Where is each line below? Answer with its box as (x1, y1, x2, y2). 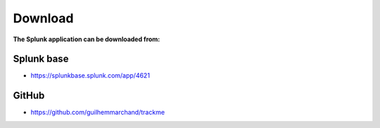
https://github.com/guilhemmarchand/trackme (30, 108, 165, 117)
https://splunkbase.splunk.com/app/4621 (30, 71, 151, 80)
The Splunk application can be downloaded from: (13, 35, 160, 43)
